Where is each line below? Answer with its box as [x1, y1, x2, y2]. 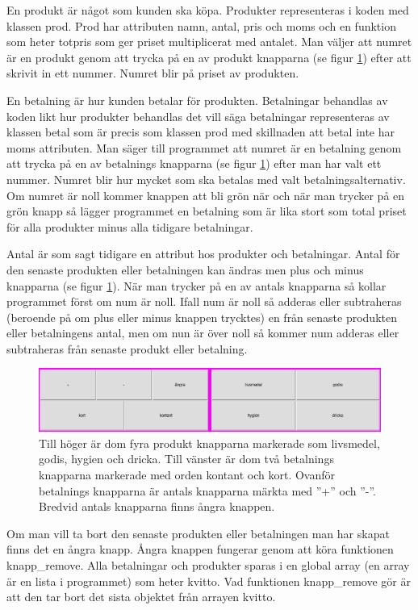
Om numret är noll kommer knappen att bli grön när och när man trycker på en [6, 186, 405, 203]
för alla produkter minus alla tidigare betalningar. [6, 218, 253, 235]
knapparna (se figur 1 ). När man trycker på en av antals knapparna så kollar [6, 277, 387, 294]
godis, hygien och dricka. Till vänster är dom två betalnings [39, 450, 334, 467]
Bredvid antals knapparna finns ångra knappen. [39, 498, 275, 515]
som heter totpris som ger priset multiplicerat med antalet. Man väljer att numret [6, 33, 412, 50]
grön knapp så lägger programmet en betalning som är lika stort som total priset [6, 203, 407, 219]
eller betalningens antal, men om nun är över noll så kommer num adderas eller [6, 324, 399, 341]
